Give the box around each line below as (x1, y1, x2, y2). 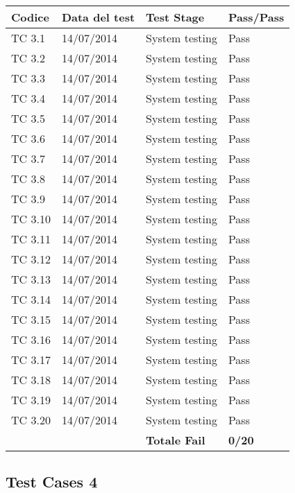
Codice (11, 9, 49, 25)
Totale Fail (146, 432, 205, 448)
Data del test (61, 9, 135, 25)
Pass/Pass (228, 9, 285, 25)
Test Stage (146, 9, 205, 25)
